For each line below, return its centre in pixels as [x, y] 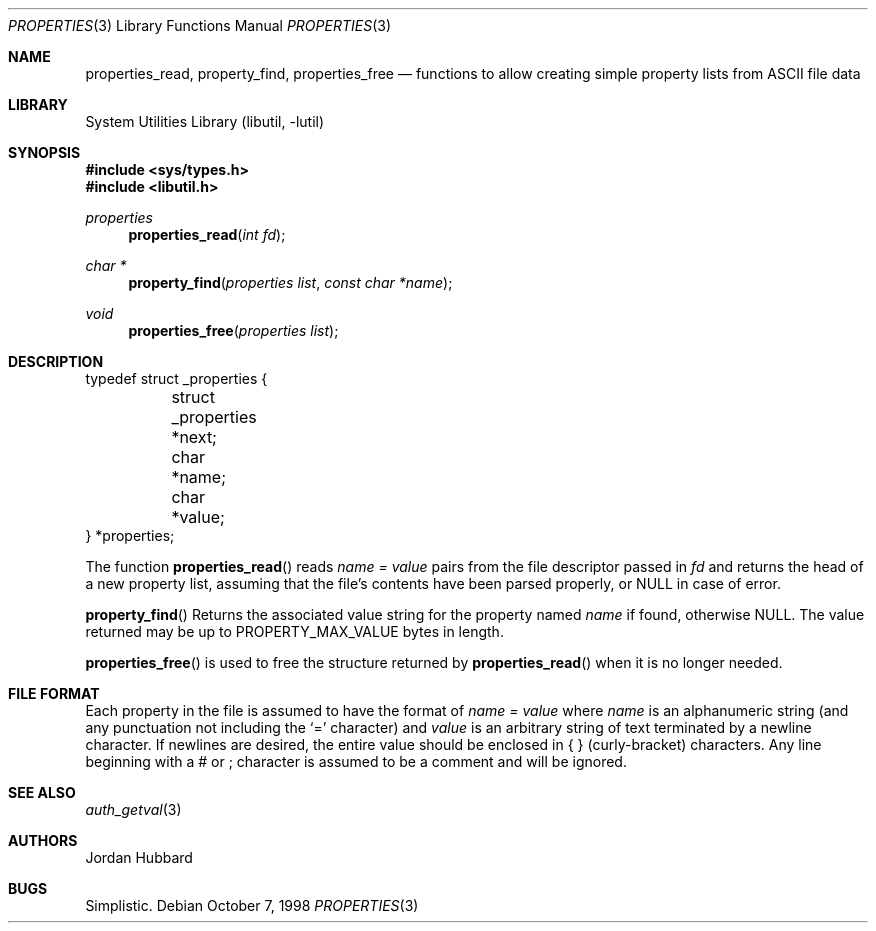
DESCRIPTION [56, 361]
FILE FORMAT [54, 693]
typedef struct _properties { [176, 378]
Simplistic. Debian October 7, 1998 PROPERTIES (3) [252, 905]
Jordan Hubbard [139, 857]
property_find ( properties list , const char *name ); [290, 282]
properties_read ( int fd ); [207, 234]
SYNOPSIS [44, 152]
